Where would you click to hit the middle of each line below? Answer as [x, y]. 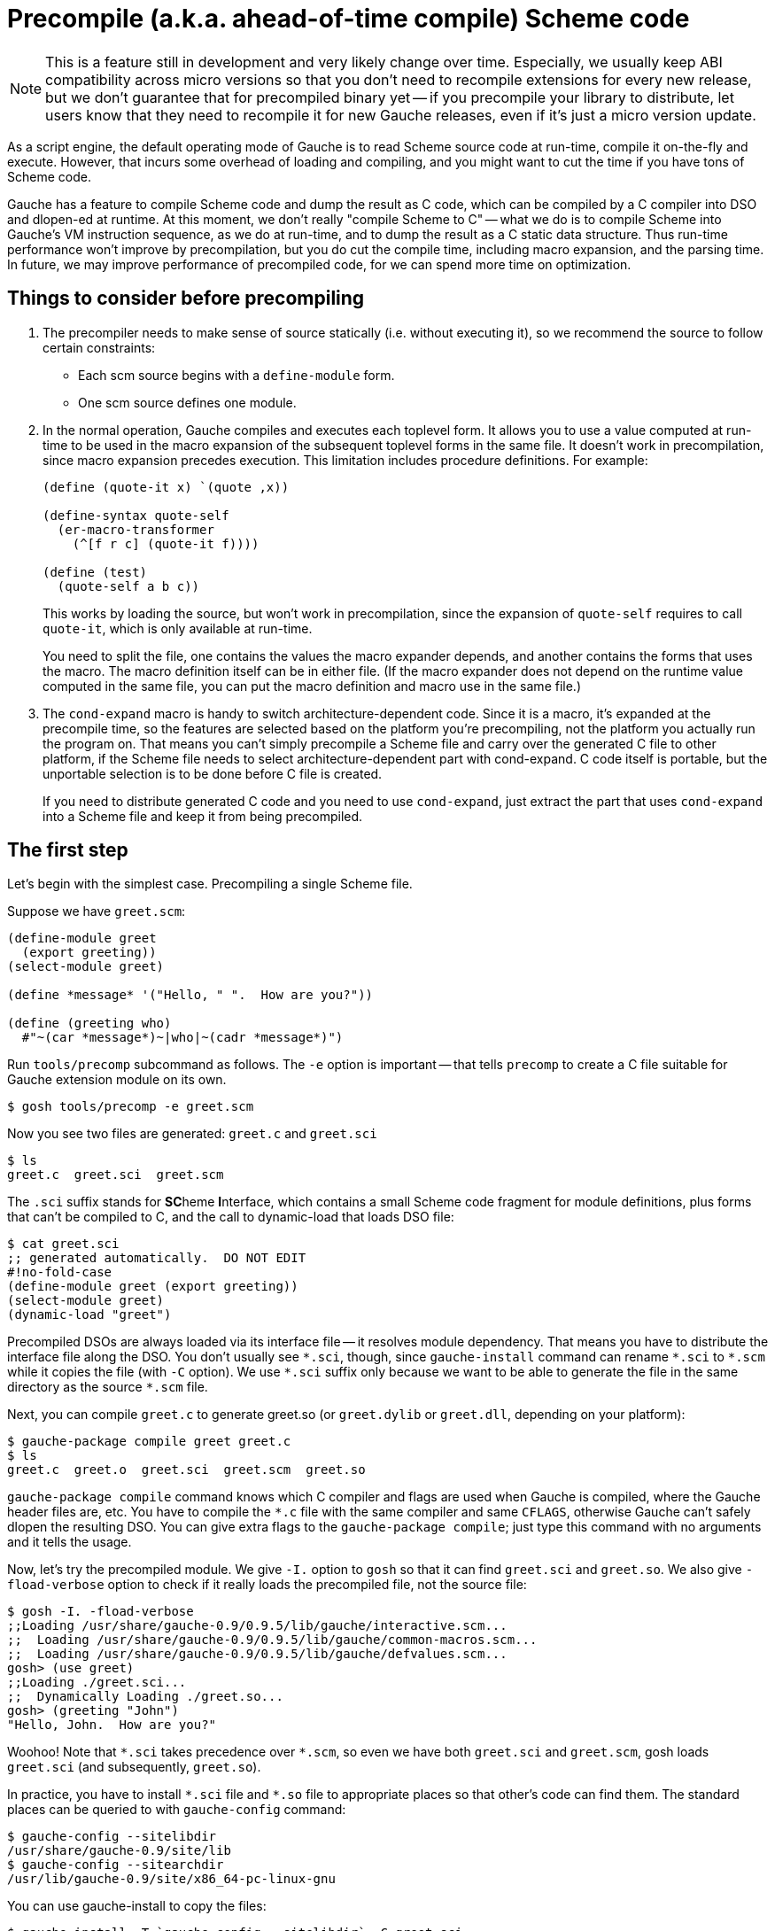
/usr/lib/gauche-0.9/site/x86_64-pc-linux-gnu [171, 1879]
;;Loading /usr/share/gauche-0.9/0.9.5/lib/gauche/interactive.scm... [257, 1626]
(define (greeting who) [89, 1024]
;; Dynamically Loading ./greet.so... [145, 1697]
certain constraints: [99, 347]
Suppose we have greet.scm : [97, 911]
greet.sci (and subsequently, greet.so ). [134, 1767]
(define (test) [95, 572]
